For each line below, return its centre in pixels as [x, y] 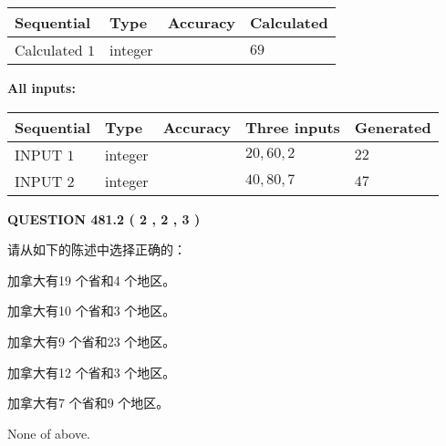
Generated [393, 127]
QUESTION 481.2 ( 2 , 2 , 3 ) [104, 218]
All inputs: [41, 88]
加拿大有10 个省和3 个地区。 [92, 311]
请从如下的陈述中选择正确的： [97, 249]
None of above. [49, 433]
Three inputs [293, 127]
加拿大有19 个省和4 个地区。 [92, 280]
